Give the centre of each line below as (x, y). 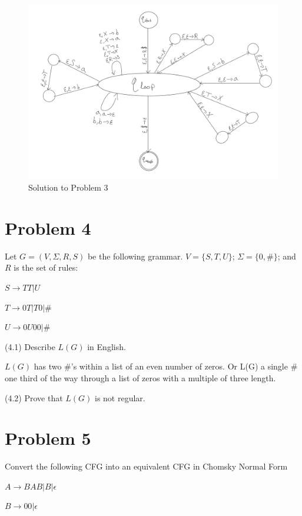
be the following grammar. (135, 256)
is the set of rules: (46, 267)
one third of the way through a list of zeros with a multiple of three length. (140, 377)
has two (48, 366)
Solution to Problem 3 (68, 187)
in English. (107, 346)
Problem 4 (48, 227)
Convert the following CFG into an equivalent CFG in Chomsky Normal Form (146, 466)
